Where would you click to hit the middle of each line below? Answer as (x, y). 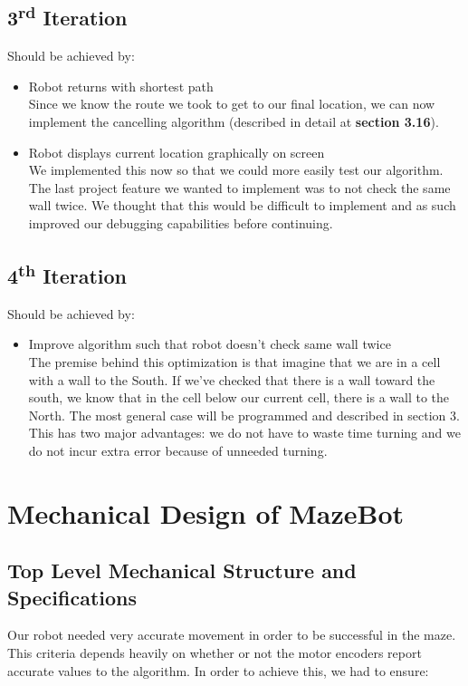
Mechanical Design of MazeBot (206, 512)
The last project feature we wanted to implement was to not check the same (239, 187)
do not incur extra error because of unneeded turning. (178, 450)
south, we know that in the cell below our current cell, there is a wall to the (239, 397)
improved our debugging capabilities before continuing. (181, 222)
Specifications (72, 597)
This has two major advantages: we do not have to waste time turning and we (244, 433)
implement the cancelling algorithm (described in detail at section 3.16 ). (234, 121)
